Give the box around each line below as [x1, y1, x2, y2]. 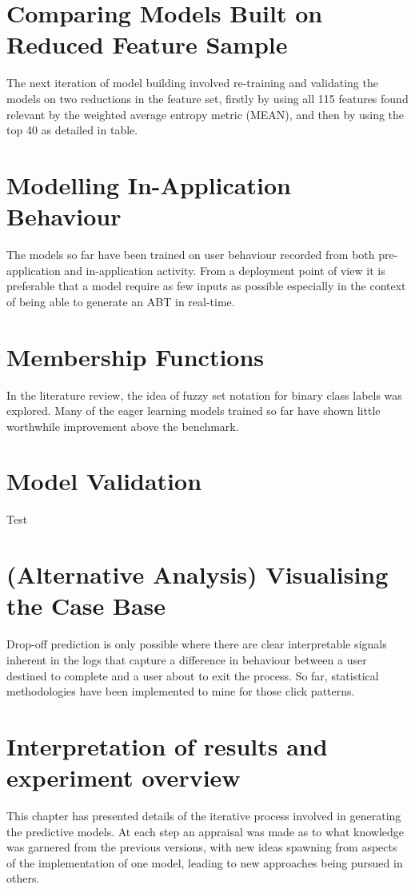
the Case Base [6, 589, 166, 622]
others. [6, 870, 40, 887]
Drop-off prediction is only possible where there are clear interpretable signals [6, 636, 387, 652]
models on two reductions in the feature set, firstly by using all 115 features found [6, 90, 409, 106]
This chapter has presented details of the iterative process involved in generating [6, 807, 401, 823]
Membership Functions [6, 340, 265, 373]
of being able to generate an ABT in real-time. [6, 293, 235, 309]
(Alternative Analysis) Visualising [6, 558, 389, 591]
